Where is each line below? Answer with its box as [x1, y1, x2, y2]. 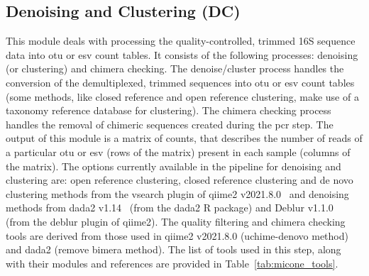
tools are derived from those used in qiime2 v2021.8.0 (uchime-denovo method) [6, 228, 348, 243]
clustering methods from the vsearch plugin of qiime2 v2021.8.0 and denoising [6, 186, 349, 201]
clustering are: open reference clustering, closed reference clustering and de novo [6, 172, 353, 187]
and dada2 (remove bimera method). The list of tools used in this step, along [6, 242, 341, 257]
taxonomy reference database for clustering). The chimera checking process [6, 103, 331, 118]
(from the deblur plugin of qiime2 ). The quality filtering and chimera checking [6, 214, 346, 228]
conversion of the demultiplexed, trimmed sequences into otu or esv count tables [6, 74, 355, 89]
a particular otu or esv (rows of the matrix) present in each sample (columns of [6, 144, 351, 159]
